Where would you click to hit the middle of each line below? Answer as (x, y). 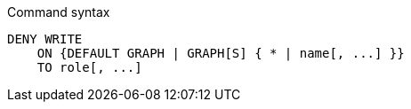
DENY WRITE (45, 39)
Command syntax (59, 12)
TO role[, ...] (89, 67)
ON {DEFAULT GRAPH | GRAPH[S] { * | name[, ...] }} (221, 53)
